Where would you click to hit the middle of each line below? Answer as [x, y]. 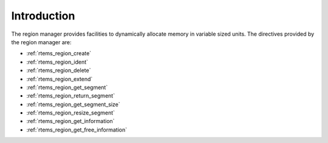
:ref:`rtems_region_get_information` [70, 121]
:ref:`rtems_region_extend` [60, 79]
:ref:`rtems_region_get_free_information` [77, 130]
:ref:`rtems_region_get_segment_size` [73, 104]
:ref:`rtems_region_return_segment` [71, 96]
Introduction [43, 16]
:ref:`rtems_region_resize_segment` [71, 113]
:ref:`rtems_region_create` [59, 53]
